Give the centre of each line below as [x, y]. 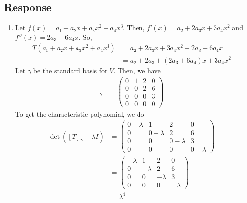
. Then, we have [137, 70]
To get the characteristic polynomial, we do [80, 114]
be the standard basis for [70, 70]
